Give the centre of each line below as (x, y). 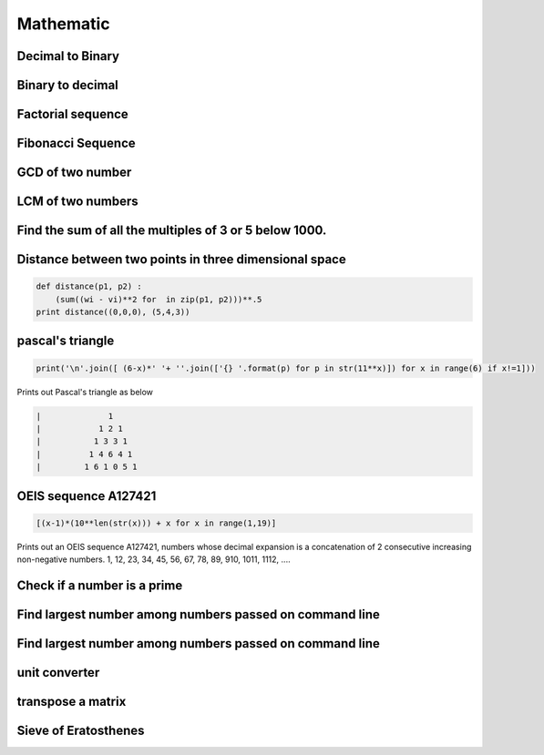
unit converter (58, 673)
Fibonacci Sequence (76, 143)
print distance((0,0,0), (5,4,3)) (113, 312)
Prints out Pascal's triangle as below (85, 392)
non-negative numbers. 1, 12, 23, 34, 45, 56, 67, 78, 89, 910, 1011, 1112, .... (154, 559)
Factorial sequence (73, 114)
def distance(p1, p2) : (89, 286)
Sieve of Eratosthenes (81, 731)
